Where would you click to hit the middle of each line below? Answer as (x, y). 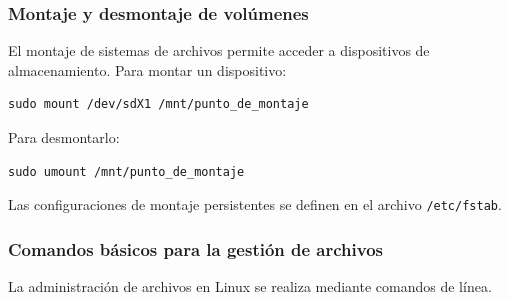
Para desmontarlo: (64, 137)
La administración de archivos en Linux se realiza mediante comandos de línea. (250, 286)
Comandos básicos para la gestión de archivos (196, 248)
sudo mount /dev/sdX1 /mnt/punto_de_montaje (158, 104)
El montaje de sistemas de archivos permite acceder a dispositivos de (219, 50)
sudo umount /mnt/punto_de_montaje (126, 171)
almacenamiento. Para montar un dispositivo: (147, 69)
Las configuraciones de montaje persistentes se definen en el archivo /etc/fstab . (255, 204)
